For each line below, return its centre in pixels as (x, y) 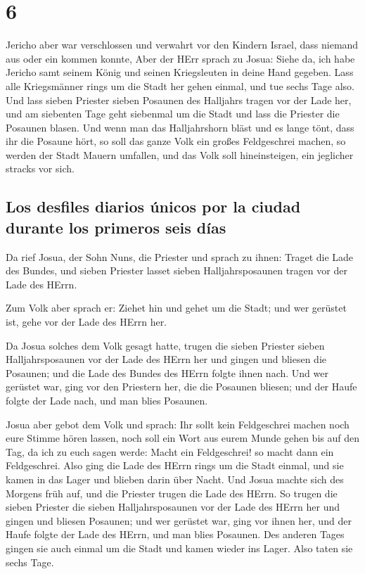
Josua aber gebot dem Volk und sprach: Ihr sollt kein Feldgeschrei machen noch (178, 424)
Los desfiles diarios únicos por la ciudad (153, 206)
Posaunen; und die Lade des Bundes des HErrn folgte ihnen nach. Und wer (167, 372)
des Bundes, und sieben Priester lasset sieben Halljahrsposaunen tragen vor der (177, 270)
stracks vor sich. (40, 168)
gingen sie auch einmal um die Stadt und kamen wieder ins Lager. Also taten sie (179, 548)
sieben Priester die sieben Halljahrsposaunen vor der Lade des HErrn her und (173, 507)
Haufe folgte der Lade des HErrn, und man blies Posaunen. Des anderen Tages (175, 534)
